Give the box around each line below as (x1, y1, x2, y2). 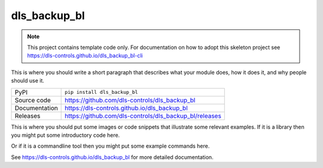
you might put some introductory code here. (11, 132, 120, 139)
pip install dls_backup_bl (65, 89, 138, 95)
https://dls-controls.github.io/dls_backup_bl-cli (27, 52, 143, 59)
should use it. (11, 77, 45, 84)
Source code (14, 96, 51, 104)
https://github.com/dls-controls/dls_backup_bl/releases (65, 111, 221, 120)
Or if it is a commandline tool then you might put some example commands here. (11, 142, 210, 149)
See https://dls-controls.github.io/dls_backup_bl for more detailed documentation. (11, 153, 214, 161)
